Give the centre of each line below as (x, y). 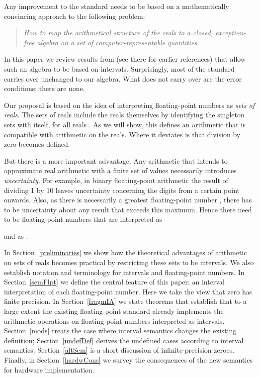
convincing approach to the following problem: (75, 16)
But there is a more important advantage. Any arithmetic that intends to (116, 160)
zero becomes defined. (37, 144)
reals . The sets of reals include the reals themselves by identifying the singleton (124, 115)
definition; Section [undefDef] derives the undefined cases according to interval (124, 340)
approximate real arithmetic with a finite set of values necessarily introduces (120, 170)
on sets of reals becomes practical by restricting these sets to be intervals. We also (129, 262)
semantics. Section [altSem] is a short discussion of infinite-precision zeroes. (119, 350)
